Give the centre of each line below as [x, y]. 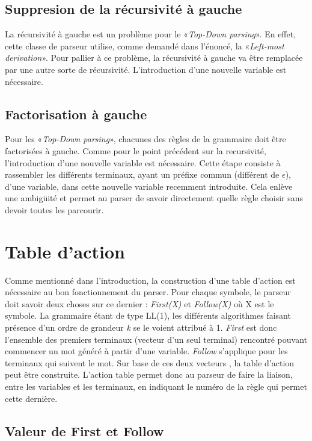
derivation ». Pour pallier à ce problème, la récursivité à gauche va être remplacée [154, 58]
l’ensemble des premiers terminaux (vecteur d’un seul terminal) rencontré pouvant [156, 339]
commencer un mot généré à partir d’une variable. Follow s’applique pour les [146, 351]
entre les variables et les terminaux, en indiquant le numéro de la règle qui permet [156, 386]
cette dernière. [31, 398]
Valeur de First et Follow [84, 430]
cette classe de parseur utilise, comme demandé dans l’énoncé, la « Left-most [145, 45]
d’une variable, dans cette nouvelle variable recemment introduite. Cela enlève [149, 186]
